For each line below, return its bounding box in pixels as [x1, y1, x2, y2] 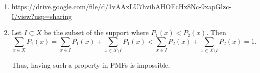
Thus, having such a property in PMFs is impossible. [11, 60, 170, 70]
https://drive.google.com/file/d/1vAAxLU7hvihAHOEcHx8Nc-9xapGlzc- [11, 1, 232, 11]
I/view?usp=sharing [11, 11, 72, 21]
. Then [206, 27, 226, 37]
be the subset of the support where [44, 27, 149, 37]
